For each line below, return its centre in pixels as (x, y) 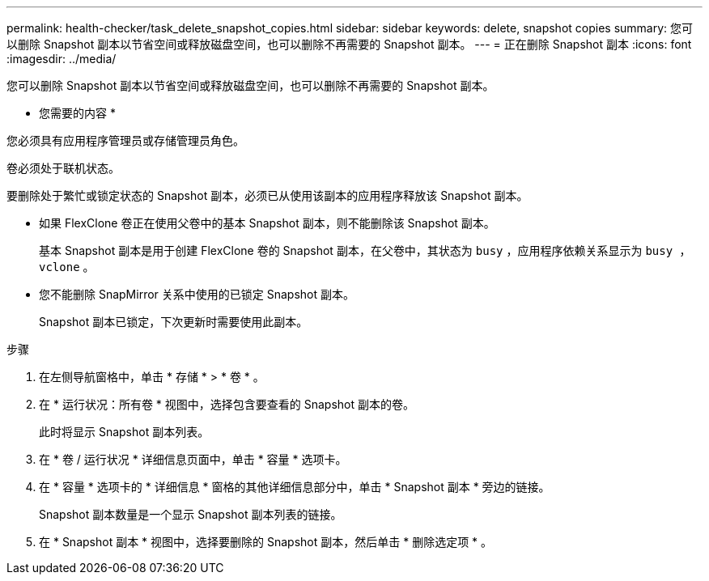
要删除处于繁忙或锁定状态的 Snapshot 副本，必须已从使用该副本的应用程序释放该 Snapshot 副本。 (267, 195)
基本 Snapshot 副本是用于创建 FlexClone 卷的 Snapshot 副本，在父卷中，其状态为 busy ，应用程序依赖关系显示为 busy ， (365, 250)
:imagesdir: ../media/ (62, 59)
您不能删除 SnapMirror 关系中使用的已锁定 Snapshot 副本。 (197, 294)
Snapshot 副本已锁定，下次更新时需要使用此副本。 (174, 322)
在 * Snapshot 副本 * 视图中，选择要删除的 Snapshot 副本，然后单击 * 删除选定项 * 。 (266, 542)
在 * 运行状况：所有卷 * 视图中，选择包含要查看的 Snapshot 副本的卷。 (227, 404)
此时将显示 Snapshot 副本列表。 (124, 432)
